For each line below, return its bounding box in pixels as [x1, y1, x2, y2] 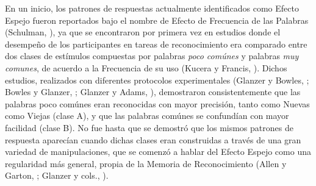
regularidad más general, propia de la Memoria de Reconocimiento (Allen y [5, 157, 287, 170]
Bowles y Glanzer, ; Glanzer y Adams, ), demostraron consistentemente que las [5, 85, 301, 98]
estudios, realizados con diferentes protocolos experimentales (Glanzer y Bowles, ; [5, 73, 309, 86]
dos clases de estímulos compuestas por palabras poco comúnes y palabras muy [5, 49, 299, 62]
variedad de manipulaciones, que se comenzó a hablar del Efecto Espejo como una [5, 145, 311, 158]
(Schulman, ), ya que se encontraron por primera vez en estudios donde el [5, 26, 281, 38]
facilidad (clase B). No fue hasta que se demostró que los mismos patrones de [5, 121, 293, 134]
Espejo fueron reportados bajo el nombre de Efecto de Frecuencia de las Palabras [5, 13, 309, 26]
